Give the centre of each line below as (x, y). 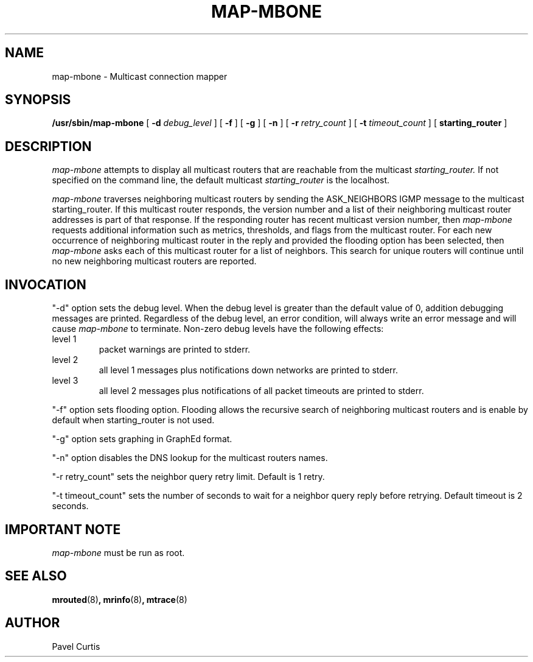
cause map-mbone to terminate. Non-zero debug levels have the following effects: (218, 329)
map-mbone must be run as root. (118, 552)
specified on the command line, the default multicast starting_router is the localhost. (221, 180)
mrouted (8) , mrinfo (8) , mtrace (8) (120, 599)
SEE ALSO (36, 576)
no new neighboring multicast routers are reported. (154, 261)
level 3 (65, 381)
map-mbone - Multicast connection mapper (140, 76)
